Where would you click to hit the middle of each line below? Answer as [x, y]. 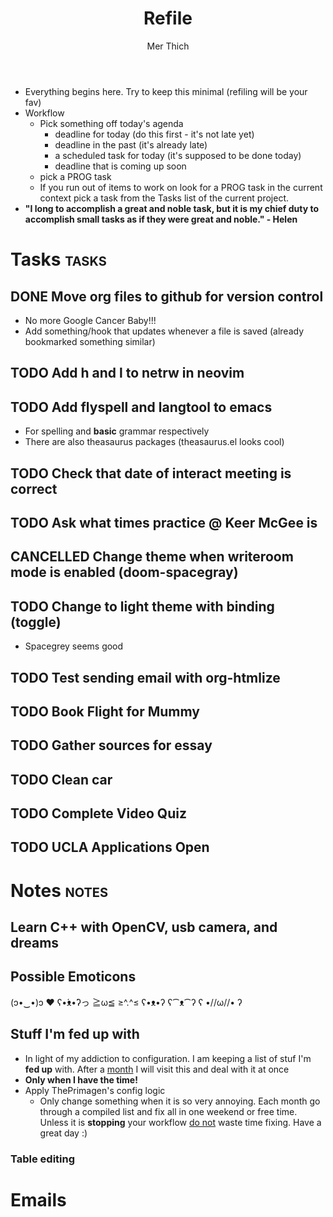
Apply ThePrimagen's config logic [95, 1090]
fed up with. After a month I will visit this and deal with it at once [157, 1069]
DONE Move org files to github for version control [167, 296]
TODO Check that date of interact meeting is [151, 473]
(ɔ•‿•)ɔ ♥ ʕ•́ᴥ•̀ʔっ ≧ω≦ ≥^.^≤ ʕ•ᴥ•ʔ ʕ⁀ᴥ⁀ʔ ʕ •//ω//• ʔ [126, 1002]
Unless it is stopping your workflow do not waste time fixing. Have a [180, 1122]
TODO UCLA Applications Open [110, 847]
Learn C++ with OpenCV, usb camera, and [144, 927]
